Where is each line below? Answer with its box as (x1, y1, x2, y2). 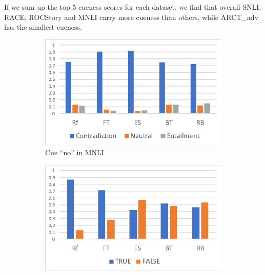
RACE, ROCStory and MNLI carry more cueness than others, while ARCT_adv (4, 11, 259, 22)
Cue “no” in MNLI (45, 147, 104, 158)
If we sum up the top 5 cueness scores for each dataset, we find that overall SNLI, (4, 2, 261, 12)
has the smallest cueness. (4, 22, 83, 32)
